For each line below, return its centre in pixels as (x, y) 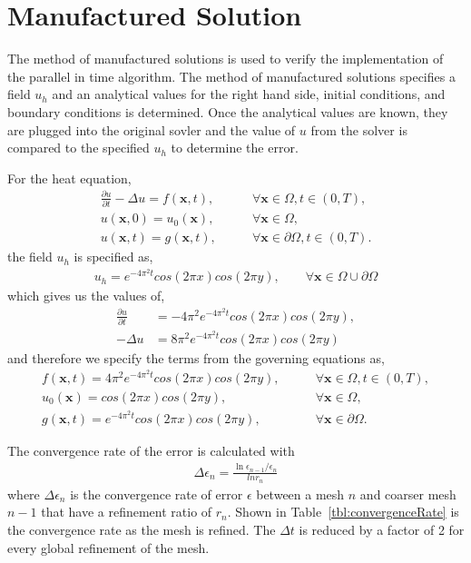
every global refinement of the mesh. (108, 547)
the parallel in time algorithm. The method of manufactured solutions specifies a (231, 76)
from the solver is (359, 129)
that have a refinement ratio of (127, 512)
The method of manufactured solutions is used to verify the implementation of (226, 59)
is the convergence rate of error (157, 494)
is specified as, (113, 257)
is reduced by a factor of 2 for (382, 529)
